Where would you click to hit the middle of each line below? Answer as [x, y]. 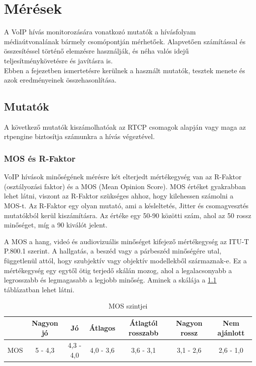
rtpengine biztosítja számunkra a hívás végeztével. [80, 136]
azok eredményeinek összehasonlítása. [60, 80]
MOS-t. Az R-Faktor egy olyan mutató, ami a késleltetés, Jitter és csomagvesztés [126, 206]
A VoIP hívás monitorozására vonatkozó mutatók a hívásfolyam [100, 32]
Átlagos [102, 327]
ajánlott [231, 332]
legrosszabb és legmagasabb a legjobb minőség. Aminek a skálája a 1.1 [110, 280]
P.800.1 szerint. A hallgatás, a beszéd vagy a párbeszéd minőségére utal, [113, 251]
